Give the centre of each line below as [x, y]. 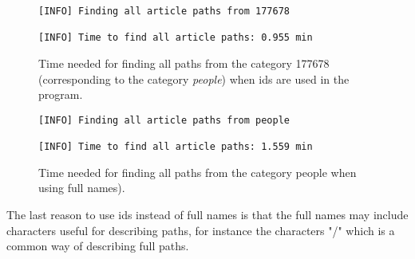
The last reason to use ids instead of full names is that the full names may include [207, 214]
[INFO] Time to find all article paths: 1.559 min [176, 147]
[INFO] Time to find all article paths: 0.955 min [176, 38]
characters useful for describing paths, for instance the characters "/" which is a [201, 230]
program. [61, 94]
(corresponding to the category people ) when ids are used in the [194, 78]
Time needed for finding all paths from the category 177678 [184, 63]
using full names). [82, 188]
